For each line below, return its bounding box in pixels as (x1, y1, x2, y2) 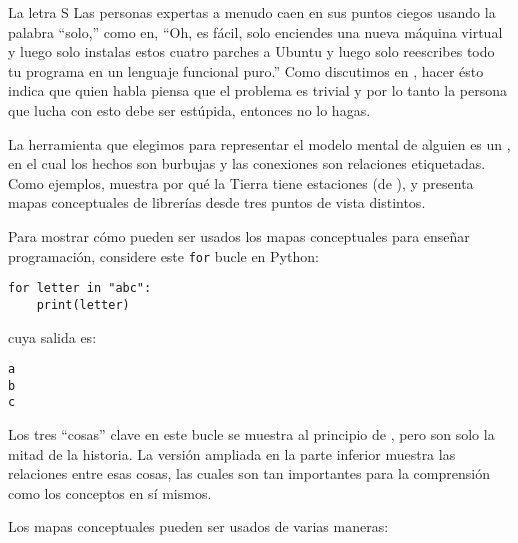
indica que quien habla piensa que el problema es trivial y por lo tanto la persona (8, 80, 507, 101)
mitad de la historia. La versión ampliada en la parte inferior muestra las (8, 443, 456, 464)
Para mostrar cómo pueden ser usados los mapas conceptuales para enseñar (8, 225, 470, 246)
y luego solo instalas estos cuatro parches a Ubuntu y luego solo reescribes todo (8, 41, 495, 62)
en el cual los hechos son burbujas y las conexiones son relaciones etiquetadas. (8, 153, 486, 174)
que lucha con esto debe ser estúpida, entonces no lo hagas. (8, 99, 371, 120)
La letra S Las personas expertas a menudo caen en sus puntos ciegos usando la (8, 2, 496, 22)
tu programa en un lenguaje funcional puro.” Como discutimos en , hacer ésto (8, 60, 484, 81)
